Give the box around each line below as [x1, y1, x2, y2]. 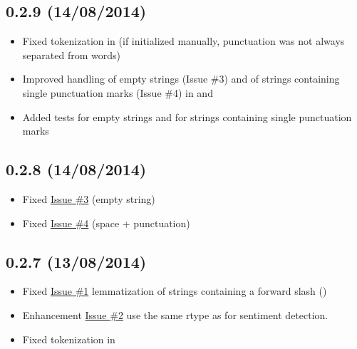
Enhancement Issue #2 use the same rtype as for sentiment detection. [22, 307, 328, 322]
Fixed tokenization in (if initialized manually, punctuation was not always [22, 33, 345, 48]
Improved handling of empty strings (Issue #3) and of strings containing [22, 71, 340, 86]
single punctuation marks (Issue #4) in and [22, 85, 213, 100]
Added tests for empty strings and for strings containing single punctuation [22, 109, 352, 124]
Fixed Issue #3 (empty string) [22, 191, 155, 206]
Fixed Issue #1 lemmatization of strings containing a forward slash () [22, 283, 327, 298]
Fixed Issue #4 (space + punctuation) [22, 215, 190, 230]
